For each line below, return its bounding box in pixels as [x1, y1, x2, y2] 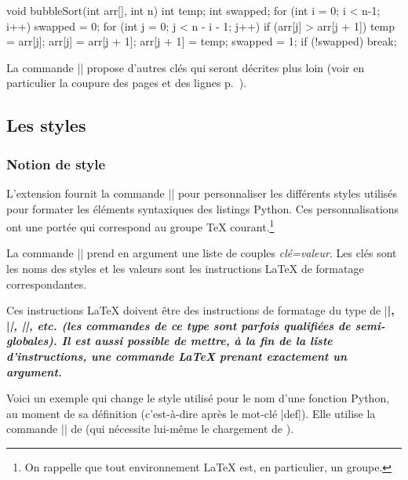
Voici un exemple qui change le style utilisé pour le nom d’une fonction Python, [6, 390, 390, 406]
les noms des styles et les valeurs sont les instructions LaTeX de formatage [6, 260, 364, 276]
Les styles [6, 113, 86, 137]
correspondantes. [6, 275, 87, 292]
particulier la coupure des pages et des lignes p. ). [6, 75, 247, 91]
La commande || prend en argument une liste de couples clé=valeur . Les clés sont [6, 245, 397, 261]
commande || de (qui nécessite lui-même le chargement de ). [6, 420, 294, 437]
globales [6, 333, 49, 349]
